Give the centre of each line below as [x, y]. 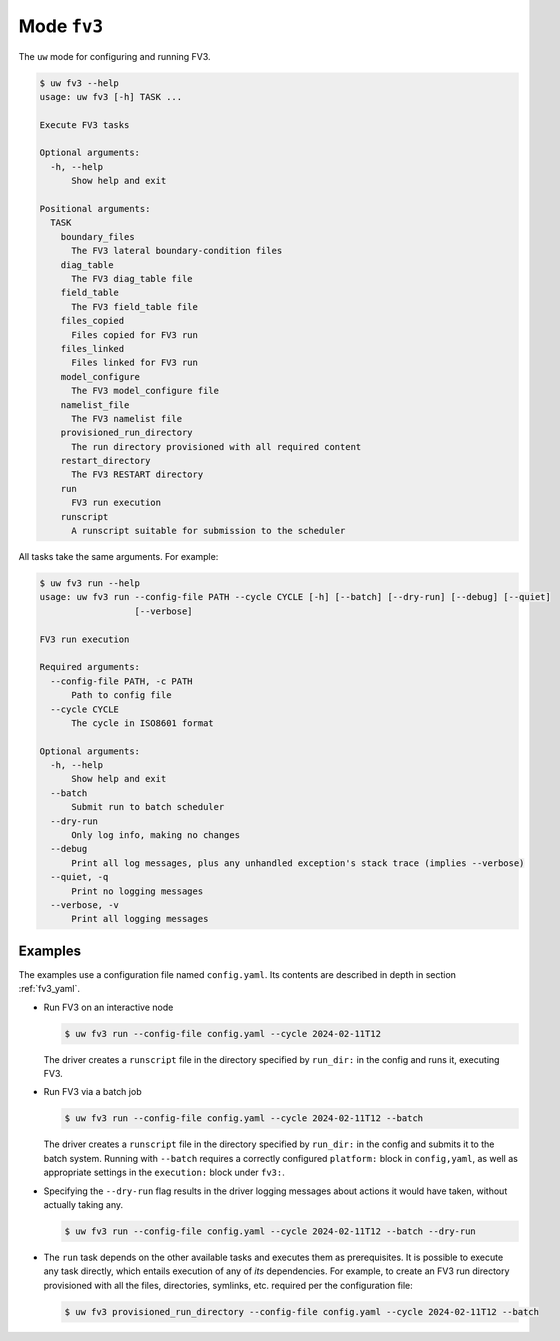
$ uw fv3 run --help [89, 583]
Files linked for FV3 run [135, 363]
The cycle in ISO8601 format [142, 723]
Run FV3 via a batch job [92, 1092]
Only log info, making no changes [155, 835]
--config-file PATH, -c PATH [122, 681]
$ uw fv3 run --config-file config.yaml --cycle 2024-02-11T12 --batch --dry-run [270, 1231]
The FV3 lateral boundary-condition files [177, 251]
